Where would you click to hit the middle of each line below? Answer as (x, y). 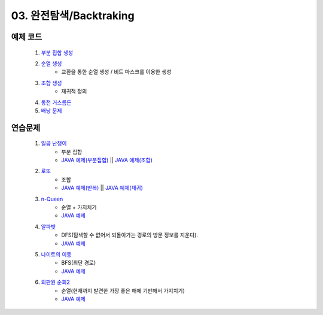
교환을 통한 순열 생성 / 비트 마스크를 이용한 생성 (116, 72)
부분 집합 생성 (57, 52)
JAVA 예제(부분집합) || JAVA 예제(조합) (107, 160)
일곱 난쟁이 (54, 143)
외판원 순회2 (55, 282)
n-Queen (52, 199)
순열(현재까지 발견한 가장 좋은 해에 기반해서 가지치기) (123, 290)
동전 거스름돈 (56, 102)
